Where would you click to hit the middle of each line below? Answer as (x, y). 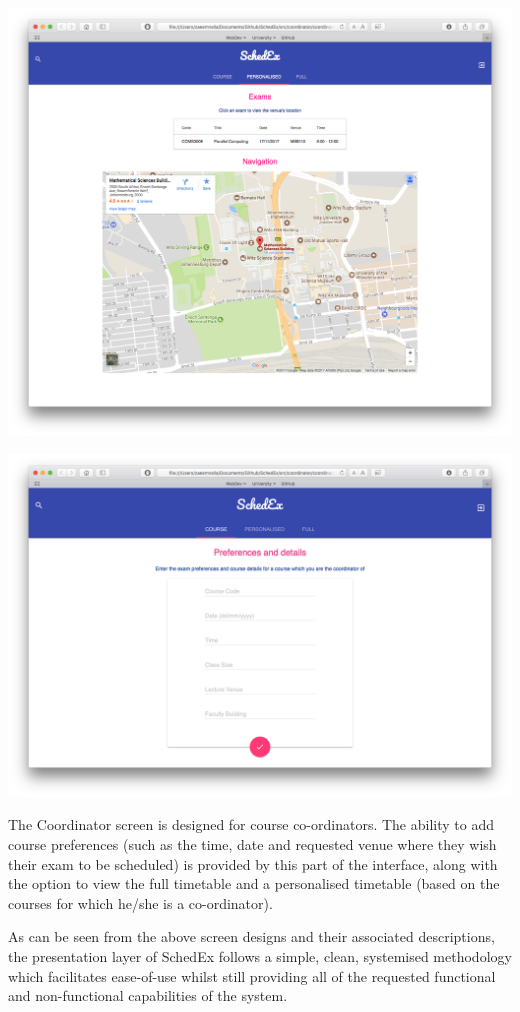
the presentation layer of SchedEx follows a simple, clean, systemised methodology (260, 956)
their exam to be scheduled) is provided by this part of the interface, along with (253, 863)
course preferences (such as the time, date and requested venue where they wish (252, 844)
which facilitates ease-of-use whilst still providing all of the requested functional (252, 975)
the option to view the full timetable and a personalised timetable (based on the (254, 883)
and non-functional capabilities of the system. (148, 995)
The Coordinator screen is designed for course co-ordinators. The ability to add (251, 824)
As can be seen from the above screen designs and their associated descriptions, (251, 936)
